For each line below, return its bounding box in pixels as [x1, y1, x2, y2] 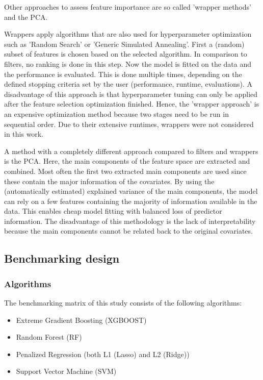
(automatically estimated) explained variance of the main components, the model [4, 186, 258, 196]
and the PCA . [4, 11, 48, 22]
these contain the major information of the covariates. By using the [4, 175, 215, 186]
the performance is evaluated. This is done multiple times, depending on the [4, 68, 242, 79]
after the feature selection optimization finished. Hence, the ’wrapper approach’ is [4, 98, 259, 109]
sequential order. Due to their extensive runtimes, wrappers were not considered [4, 118, 254, 129]
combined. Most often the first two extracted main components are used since [4, 165, 247, 176]
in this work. [4, 129, 44, 139]
